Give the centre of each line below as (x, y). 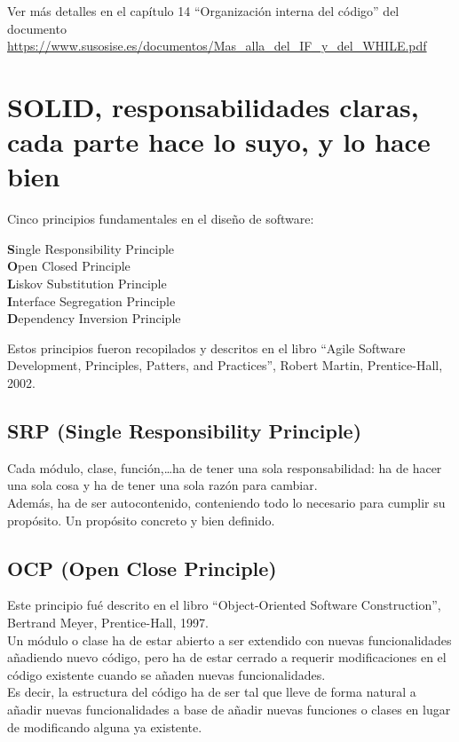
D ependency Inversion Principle (94, 318)
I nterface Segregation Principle (91, 300)
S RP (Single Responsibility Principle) (185, 431)
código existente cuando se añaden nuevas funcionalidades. (166, 674)
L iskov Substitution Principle (87, 284)
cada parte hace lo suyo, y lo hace (219, 142)
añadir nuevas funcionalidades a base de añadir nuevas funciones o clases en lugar (229, 709)
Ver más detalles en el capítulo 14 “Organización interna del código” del (203, 11)
